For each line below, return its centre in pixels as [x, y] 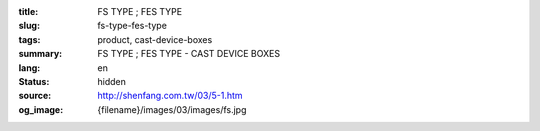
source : [35, 96]
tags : [29, 39]
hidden [112, 81]
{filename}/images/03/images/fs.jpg [172, 109]
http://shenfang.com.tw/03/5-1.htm [170, 96]
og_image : [41, 109]
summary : [40, 54]
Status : [34, 81]
